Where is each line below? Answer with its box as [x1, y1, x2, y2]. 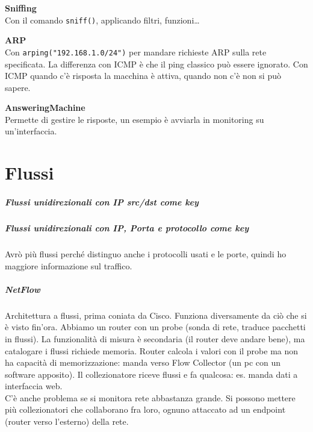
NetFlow [5, 283, 40, 295]
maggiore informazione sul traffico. [5, 259, 132, 272]
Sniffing [5, 2, 37, 14]
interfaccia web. [5, 380, 63, 392]
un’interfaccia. [5, 125, 57, 137]
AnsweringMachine [5, 101, 85, 114]
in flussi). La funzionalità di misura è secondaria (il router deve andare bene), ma [5, 332, 305, 345]
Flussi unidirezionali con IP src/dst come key [5, 196, 199, 208]
